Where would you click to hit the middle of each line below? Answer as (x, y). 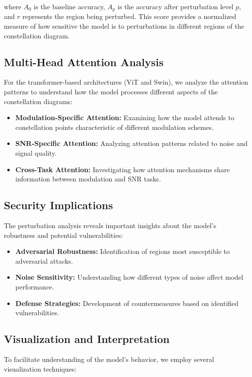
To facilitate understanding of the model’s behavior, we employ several (109, 359)
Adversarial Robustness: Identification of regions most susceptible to (122, 251)
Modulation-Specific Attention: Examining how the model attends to (125, 117)
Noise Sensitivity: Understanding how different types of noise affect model (129, 277)
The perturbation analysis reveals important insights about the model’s (110, 225)
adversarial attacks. (44, 260)
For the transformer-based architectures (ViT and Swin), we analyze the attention (126, 82)
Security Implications (59, 205)
